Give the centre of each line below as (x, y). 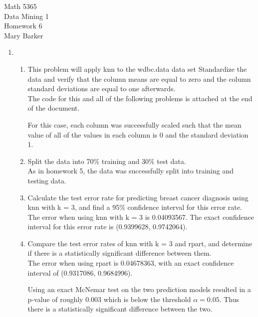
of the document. (54, 108)
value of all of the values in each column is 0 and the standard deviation (138, 134)
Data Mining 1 (26, 16)
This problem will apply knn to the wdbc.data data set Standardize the (137, 69)
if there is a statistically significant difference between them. (120, 253)
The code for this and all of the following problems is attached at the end (140, 98)
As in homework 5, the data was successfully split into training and (130, 171)
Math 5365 (20, 6)
